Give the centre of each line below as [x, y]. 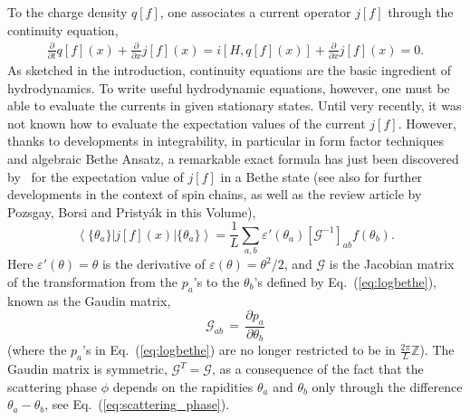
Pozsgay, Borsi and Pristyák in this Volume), [132, 211]
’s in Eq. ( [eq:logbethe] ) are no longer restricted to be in [239, 350]
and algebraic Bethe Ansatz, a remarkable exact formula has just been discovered [233, 159]
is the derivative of [153, 264]
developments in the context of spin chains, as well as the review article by [215, 194]
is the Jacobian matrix [392, 264]
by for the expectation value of [96, 176]
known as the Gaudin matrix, [89, 300]
